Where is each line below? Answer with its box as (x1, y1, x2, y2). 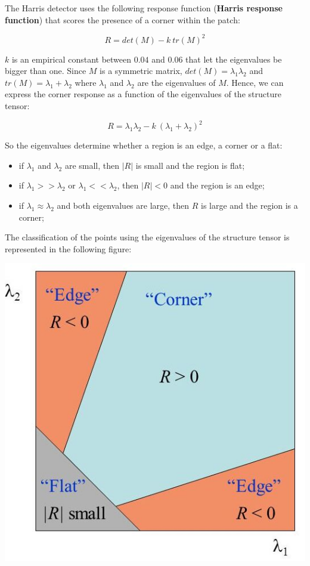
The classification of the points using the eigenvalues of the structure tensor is (5, 231, 290, 243)
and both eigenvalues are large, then (57, 199, 190, 211)
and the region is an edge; (170, 179, 265, 191)
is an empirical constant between (11, 52, 132, 65)
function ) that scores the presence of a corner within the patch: (5, 13, 240, 26)
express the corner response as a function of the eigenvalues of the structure (5, 88, 281, 100)
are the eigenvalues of (137, 76, 216, 88)
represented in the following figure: (5, 242, 132, 255)
